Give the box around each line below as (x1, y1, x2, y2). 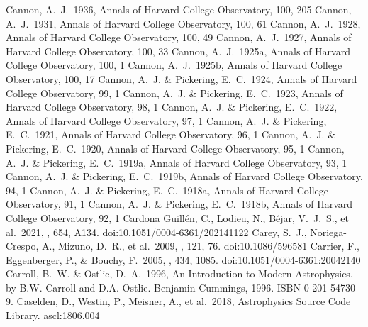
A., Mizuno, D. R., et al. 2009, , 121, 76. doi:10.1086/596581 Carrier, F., (42, 238, 360, 253)
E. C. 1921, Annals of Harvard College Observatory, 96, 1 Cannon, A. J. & (6, 127, 336, 142)
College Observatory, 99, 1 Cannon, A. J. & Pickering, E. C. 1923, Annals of (6, 85, 343, 100)
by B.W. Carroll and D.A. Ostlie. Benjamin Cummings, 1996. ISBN (6, 279, 301, 294)
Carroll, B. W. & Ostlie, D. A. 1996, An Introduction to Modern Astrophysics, (6, 266, 353, 281)
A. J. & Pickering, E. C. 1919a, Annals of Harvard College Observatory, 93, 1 (6, 155, 347, 170)
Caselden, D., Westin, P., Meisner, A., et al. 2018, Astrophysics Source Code (16, 294, 351, 309)
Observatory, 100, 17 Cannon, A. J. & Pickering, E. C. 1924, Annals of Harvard (6, 71, 357, 86)
